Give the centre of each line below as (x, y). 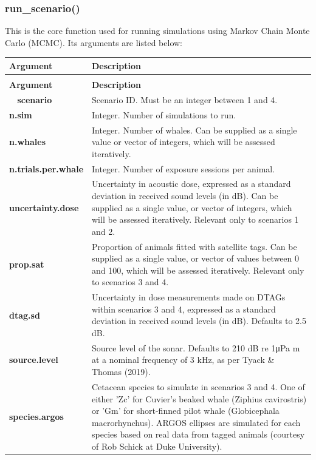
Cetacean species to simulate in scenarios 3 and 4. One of (198, 386)
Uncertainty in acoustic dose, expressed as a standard (191, 184)
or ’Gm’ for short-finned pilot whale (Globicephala (186, 411)
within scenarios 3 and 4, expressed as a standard (184, 309)
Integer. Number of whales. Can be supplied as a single (194, 130)
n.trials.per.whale (46, 168)
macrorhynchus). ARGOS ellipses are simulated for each (196, 422)
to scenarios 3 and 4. (130, 282)
